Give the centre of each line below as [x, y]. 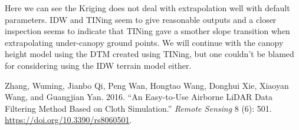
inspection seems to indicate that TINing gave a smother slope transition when [147, 31]
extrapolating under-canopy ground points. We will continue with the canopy [144, 42]
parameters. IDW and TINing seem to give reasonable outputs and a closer [141, 19]
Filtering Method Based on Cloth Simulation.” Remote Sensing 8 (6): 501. [138, 108]
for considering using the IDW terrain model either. [98, 65]
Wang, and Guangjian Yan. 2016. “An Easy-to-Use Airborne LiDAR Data [139, 97]
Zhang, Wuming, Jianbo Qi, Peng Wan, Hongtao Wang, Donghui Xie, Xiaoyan [147, 85]
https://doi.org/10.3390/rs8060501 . [68, 120]
